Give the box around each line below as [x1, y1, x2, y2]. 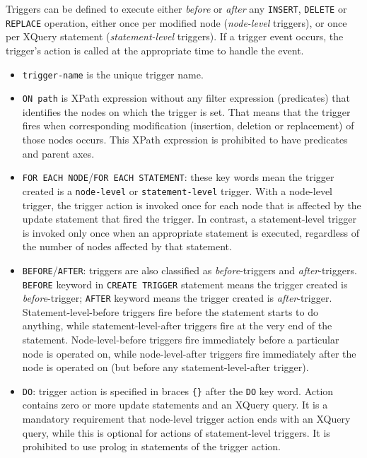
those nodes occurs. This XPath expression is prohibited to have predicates [22, 132, 348, 146]
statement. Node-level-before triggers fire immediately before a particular [22, 332, 339, 347]
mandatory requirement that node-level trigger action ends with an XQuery [22, 411, 351, 426]
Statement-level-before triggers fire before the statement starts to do [22, 304, 318, 319]
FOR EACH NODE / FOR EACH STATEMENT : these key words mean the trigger [22, 170, 334, 184]
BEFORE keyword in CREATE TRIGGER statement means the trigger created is [22, 276, 348, 291]
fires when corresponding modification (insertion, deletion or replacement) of [22, 118, 354, 133]
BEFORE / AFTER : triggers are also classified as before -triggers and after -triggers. [22, 262, 357, 277]
